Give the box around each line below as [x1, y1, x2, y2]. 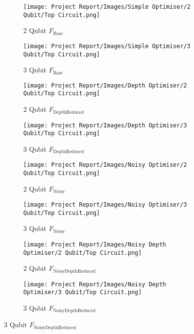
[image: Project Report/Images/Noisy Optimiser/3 [23, 201, 187, 209]
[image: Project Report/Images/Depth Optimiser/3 [23, 122, 187, 129]
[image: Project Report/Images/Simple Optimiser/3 [23, 42, 191, 50]
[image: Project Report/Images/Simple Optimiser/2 [23, 3, 191, 10]
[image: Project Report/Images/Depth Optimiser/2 [23, 82, 187, 89]
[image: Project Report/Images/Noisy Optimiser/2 [23, 161, 187, 169]
